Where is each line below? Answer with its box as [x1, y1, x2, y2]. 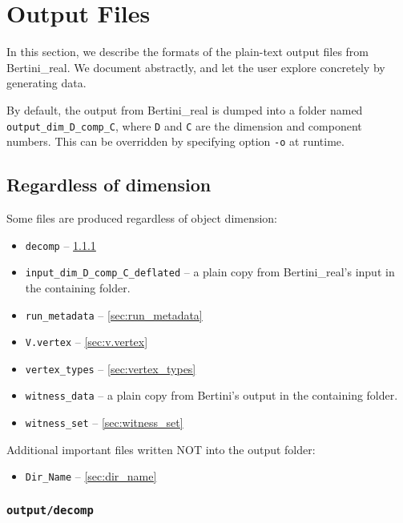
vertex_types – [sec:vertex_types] [25, 360, 196, 376]
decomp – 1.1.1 [25, 236, 96, 253]
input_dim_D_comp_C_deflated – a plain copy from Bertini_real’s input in [25, 264, 395, 280]
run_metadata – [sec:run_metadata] [25, 306, 203, 323]
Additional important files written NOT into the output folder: [6, 441, 316, 457]
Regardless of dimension [6, 172, 212, 197]
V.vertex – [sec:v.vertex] [25, 333, 148, 350]
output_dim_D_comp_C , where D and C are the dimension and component [6, 117, 362, 134]
